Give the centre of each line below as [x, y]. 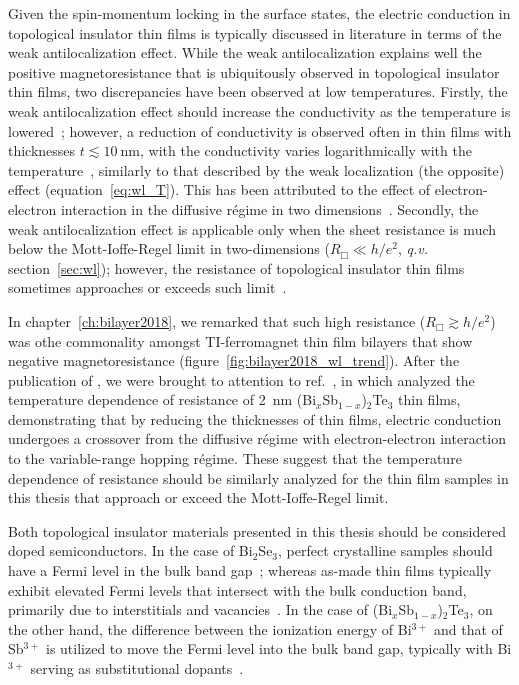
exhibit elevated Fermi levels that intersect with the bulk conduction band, [237, 589]
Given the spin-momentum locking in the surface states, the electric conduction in [259, 13]
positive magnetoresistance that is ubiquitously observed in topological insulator [254, 71]
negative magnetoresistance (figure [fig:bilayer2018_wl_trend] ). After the [234, 360]
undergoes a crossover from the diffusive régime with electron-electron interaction [257, 438]
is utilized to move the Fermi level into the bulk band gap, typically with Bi [278, 648]
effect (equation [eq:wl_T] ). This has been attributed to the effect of [219, 189]
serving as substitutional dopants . [137, 668]
